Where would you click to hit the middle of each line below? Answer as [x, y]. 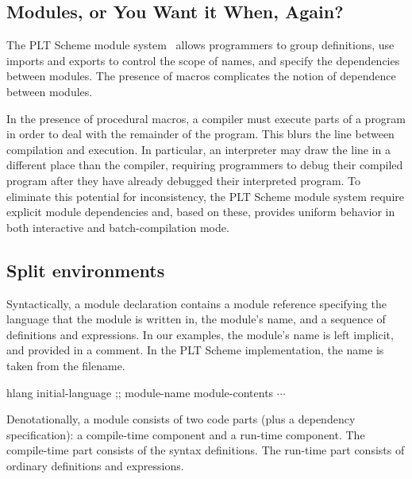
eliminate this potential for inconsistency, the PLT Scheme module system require [205, 196]
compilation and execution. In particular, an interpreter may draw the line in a [199, 149]
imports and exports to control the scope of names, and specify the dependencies [203, 60]
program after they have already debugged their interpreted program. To [184, 180]
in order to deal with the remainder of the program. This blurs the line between [200, 134]
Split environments [86, 270]
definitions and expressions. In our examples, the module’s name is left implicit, [200, 334]
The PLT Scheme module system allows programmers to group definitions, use [200, 45]
